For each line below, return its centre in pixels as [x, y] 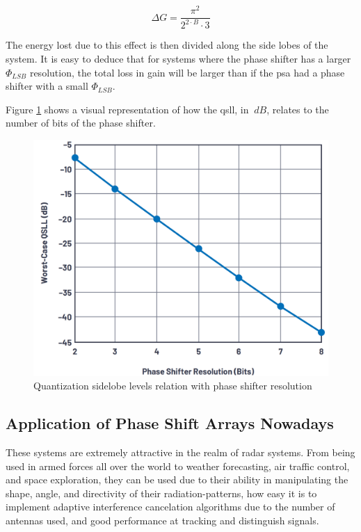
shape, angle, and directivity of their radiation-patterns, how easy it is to [161, 493]
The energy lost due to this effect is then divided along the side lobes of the [167, 45]
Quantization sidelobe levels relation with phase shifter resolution [173, 386]
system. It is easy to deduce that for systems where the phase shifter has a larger [178, 59]
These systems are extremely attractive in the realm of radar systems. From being [180, 452]
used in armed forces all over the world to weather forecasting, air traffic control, [178, 466]
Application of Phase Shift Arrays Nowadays [170, 423]
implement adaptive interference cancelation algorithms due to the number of [170, 507]
